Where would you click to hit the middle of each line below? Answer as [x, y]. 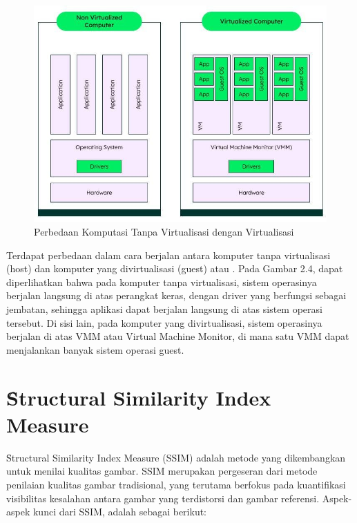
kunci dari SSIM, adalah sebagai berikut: [120, 512]
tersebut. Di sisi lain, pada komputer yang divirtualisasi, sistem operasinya [164, 322]
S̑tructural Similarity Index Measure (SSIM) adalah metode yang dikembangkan [176, 457]
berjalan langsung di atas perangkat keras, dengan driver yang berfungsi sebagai [176, 295]
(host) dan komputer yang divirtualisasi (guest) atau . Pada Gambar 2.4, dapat [175, 268]
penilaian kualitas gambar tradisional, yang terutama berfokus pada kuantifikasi [176, 484]
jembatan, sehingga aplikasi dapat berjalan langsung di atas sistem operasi [164, 309]
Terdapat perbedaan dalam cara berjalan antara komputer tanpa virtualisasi [168, 255]
